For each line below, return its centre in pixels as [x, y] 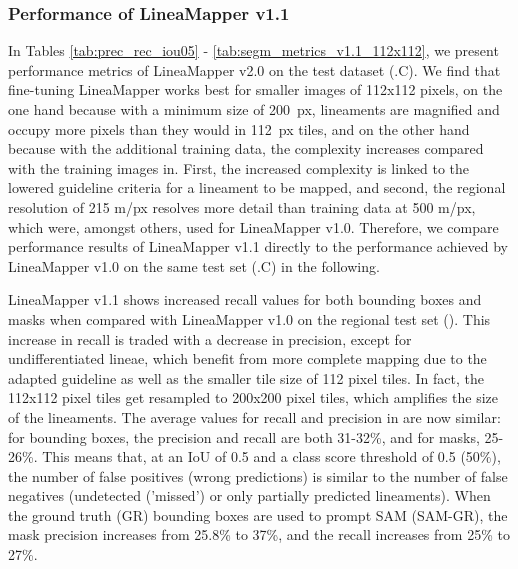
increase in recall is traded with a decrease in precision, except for [210, 338]
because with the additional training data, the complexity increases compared [246, 148]
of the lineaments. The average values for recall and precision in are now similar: [254, 416]
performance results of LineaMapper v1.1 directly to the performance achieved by [258, 246]
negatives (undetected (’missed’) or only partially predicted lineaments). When [249, 495]
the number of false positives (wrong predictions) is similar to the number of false [258, 475]
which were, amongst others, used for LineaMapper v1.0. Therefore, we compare [253, 226]
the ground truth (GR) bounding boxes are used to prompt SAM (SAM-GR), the [258, 514]
